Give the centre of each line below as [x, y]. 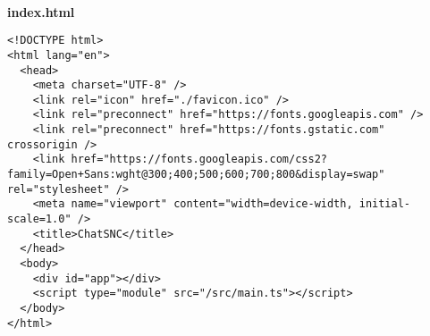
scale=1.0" [39, 219]
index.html [41, 11]
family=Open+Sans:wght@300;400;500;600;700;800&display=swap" [196, 175]
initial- [385, 204]
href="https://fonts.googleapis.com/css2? [199, 160]
